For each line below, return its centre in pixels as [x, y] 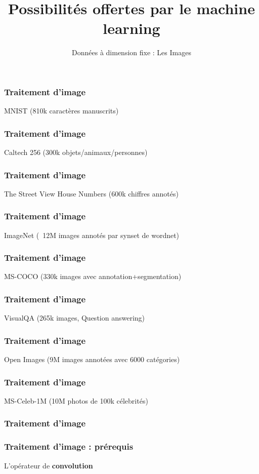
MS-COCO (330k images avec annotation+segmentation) [93, 276]
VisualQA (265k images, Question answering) [75, 318]
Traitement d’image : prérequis [69, 446]
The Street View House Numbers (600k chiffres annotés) [91, 193]
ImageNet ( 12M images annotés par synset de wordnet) [92, 235]
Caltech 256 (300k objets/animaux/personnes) [76, 152]
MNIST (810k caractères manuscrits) [61, 111]
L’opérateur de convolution [49, 465]
